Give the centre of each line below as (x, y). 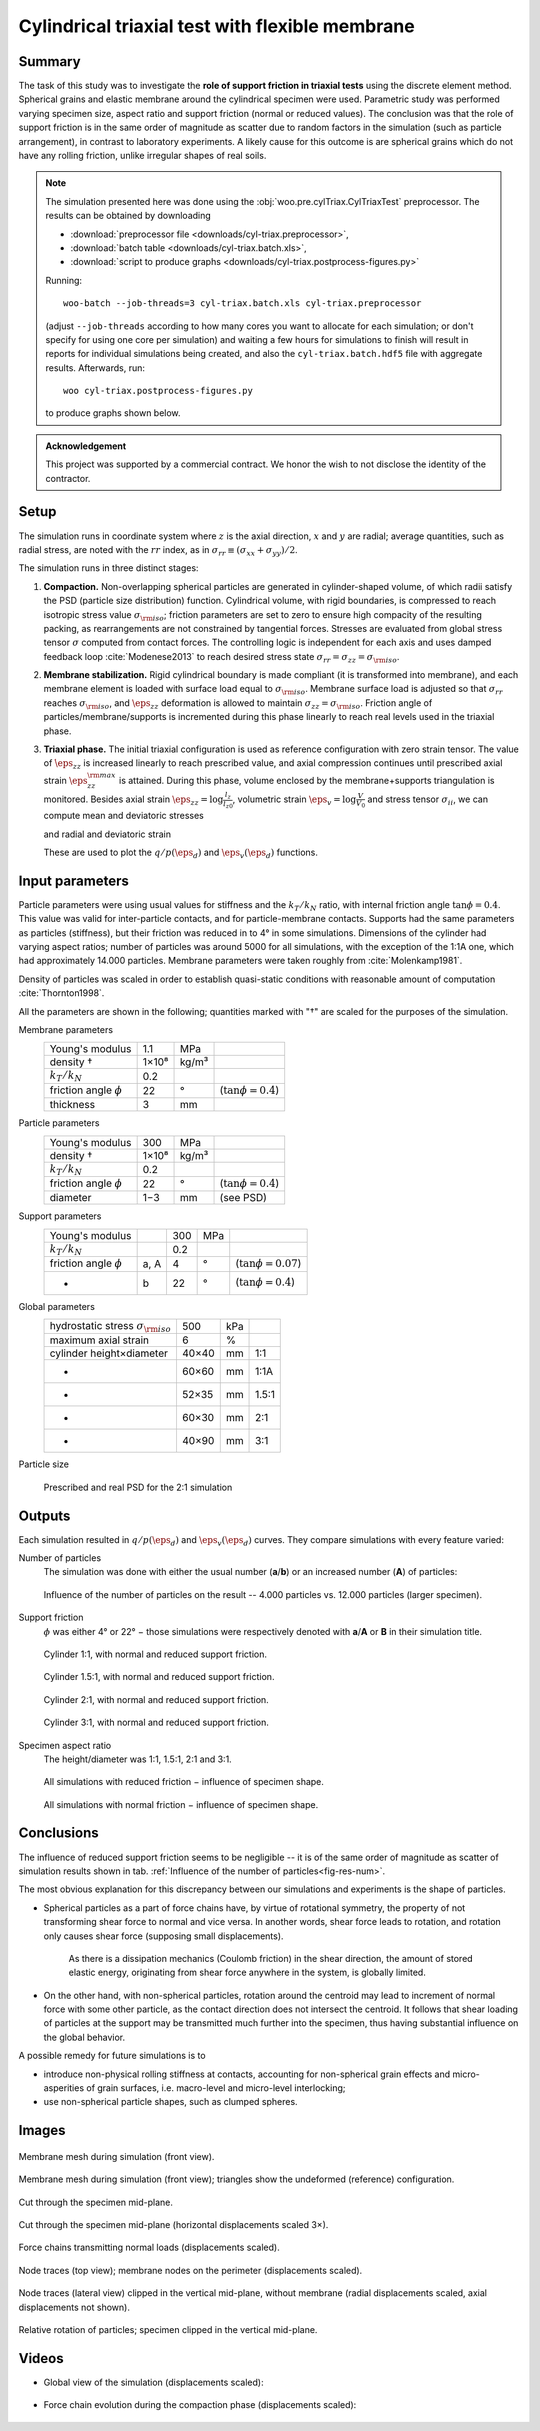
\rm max (101, 775)
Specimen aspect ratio (65, 1745)
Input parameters (74, 880)
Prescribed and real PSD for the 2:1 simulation (138, 1487)
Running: (64, 280)
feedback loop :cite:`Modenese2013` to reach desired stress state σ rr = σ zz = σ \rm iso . (221, 657)
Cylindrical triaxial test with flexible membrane (216, 26)
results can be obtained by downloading (128, 216)
